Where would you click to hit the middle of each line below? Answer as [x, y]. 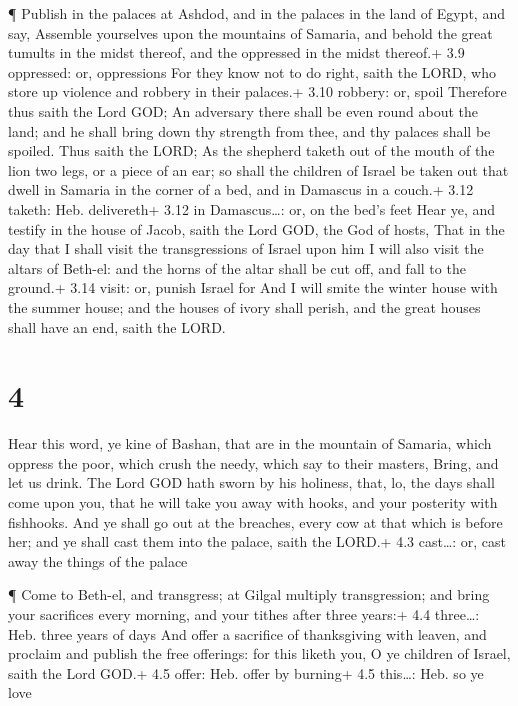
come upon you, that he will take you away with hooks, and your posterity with [253, 502]
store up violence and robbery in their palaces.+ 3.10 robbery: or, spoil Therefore [257, 91]
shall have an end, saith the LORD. [117, 326]
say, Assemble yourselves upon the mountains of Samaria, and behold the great [250, 32]
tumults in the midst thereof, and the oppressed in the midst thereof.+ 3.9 [236, 52]
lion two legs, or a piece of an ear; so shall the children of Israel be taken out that [258, 169]
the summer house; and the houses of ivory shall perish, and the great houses [244, 306]
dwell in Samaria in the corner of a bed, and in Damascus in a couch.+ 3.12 [241, 189]
